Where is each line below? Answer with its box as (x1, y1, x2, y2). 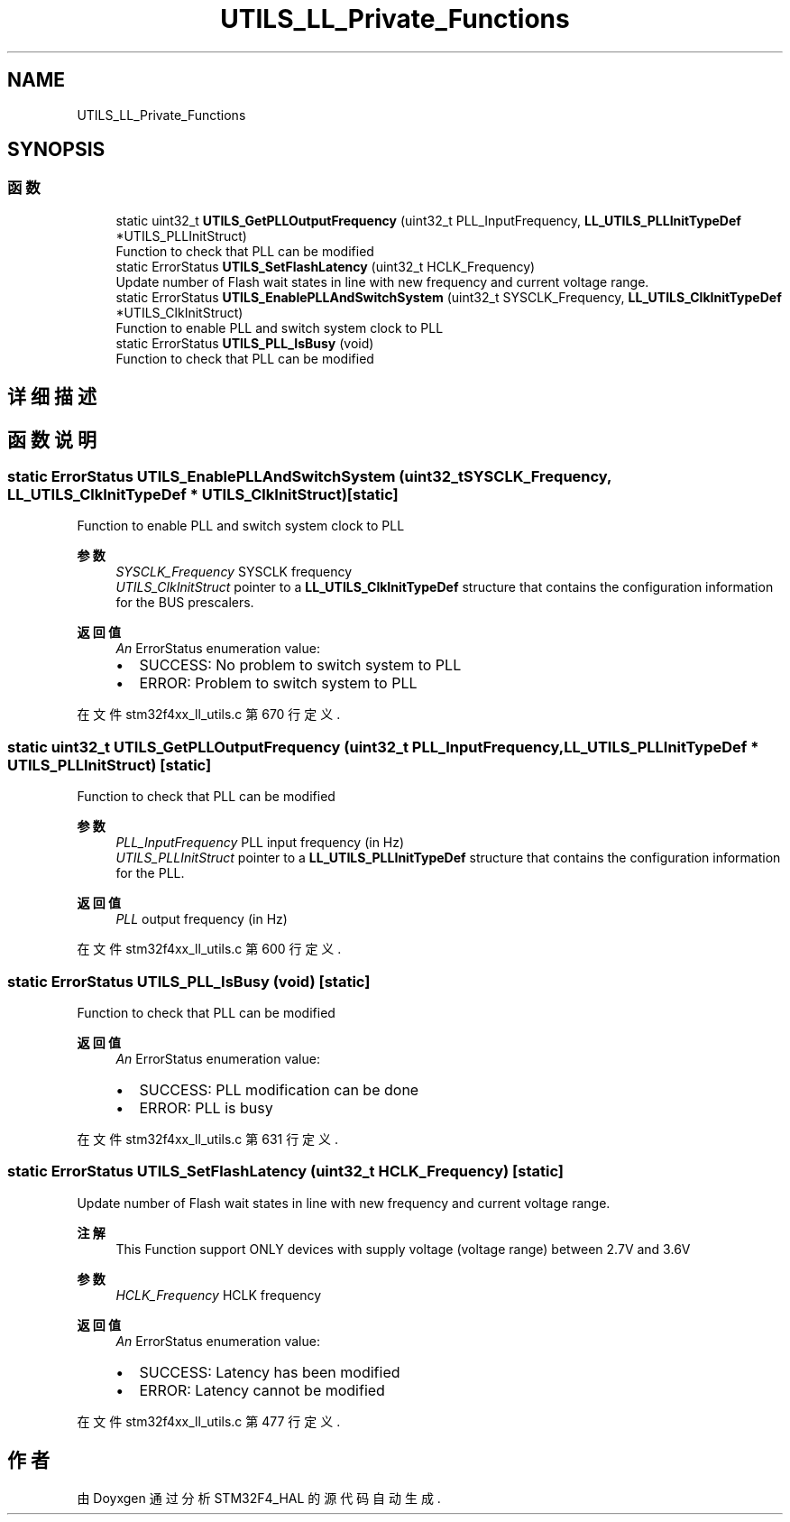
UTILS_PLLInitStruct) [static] (7, 755, 212, 774)
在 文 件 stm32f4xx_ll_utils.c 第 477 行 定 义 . (77, 1413, 341, 1429)
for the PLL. (115, 865, 185, 881)
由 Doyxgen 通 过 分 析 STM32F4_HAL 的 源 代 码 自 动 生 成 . (77, 1490, 441, 1506)
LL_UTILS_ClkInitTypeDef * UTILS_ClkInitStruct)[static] (7, 485, 399, 504)
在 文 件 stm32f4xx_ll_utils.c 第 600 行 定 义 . (77, 941, 342, 957)
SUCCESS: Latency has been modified (139, 1362, 400, 1381)
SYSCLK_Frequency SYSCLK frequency (115, 564, 353, 580)
